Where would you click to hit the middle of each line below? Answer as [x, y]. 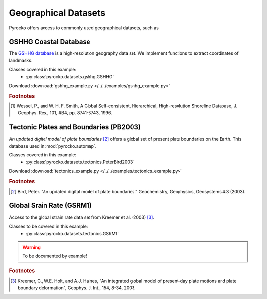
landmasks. [21, 60]
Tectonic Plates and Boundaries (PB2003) [75, 127]
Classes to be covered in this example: [48, 226]
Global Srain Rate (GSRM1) [51, 205]
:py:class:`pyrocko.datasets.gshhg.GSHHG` [70, 76]
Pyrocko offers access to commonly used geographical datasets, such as [84, 28]
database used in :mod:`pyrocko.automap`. [53, 146]
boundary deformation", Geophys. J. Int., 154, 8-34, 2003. [77, 288]
